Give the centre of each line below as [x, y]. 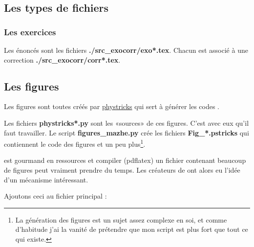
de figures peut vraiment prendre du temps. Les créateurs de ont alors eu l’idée [122, 170]
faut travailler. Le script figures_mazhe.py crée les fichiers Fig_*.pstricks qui [127, 132]
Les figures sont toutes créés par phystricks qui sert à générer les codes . [112, 106]
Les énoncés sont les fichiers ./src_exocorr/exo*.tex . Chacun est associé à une [126, 50]
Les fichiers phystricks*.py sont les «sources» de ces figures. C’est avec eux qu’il [127, 123]
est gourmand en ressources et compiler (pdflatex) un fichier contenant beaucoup [125, 160]
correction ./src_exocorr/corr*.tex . [62, 59]
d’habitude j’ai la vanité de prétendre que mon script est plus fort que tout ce [132, 229]
